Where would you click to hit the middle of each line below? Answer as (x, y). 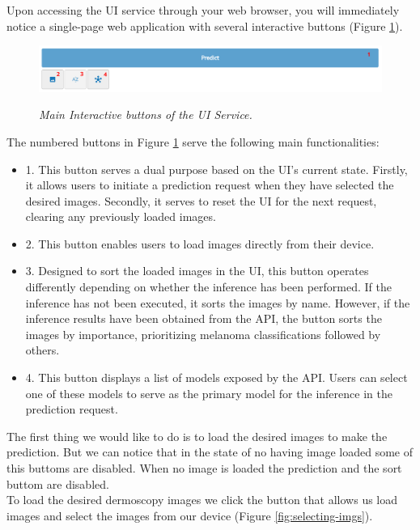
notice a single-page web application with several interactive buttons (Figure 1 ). (205, 25)
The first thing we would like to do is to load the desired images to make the (197, 436)
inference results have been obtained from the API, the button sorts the (204, 318)
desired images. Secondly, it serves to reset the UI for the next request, (201, 200)
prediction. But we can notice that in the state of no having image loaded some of (210, 452)
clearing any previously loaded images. (121, 216)
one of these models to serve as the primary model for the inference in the (209, 393)
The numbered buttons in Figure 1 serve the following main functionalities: (193, 141)
